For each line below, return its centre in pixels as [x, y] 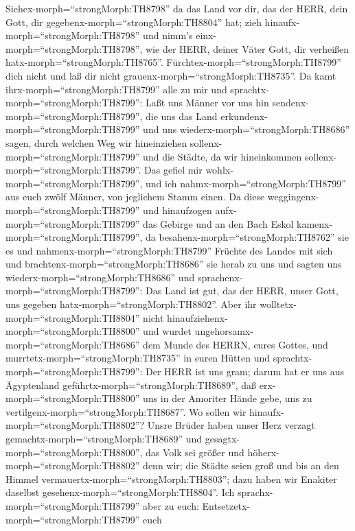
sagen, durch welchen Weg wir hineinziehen [96, 142]
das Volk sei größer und [195, 452]
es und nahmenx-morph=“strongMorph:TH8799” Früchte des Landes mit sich [169, 250]
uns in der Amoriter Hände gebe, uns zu [228, 398]
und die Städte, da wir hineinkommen [222, 156]
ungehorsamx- [224, 331]
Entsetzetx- [226, 505]
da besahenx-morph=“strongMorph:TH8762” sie [247, 237]
